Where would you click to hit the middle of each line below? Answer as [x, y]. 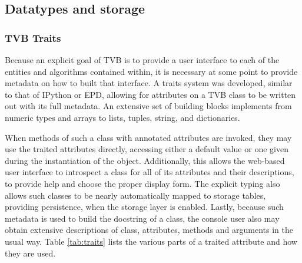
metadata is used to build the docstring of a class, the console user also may [142, 218]
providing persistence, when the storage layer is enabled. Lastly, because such [144, 207]
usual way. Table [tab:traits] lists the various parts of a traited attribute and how [151, 241]
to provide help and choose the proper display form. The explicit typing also [142, 183]
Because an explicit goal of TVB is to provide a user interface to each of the [142, 60]
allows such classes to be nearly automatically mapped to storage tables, [135, 195]
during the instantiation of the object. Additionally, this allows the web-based [145, 160]
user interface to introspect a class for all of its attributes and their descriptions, [150, 172]
